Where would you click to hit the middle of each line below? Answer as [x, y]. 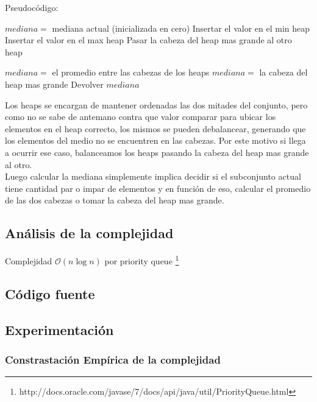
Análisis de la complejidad [89, 233]
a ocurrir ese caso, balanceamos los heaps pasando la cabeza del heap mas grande [157, 152]
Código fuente [50, 293]
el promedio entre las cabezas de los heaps [131, 72]
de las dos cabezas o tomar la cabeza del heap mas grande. [115, 200]
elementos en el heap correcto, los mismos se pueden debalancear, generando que [155, 128]
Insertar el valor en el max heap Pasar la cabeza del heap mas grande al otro [148, 40]
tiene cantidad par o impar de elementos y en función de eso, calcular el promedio [158, 188]
